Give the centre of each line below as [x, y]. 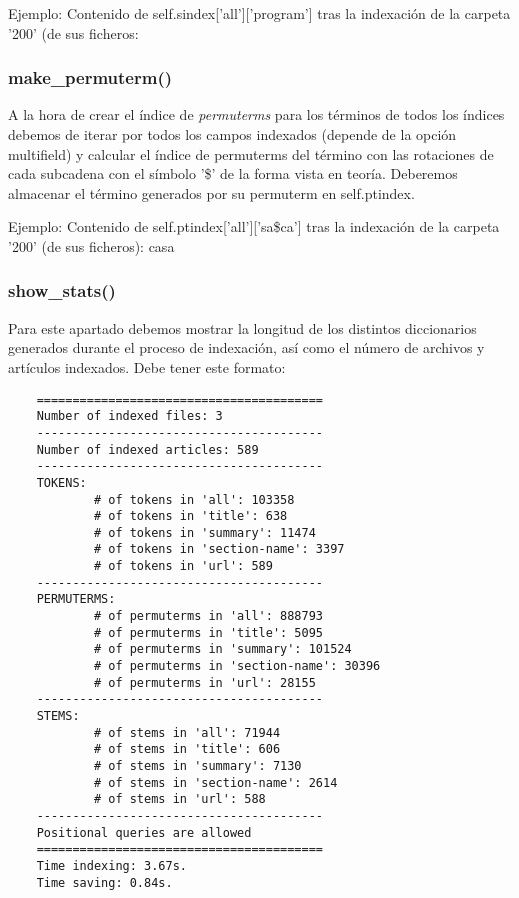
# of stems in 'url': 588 [179, 799]
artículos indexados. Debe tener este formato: [147, 366]
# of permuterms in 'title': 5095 [208, 632]
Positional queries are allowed [144, 832]
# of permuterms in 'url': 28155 [204, 682]
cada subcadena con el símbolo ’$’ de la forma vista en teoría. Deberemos [233, 173]
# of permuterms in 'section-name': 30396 [237, 666]
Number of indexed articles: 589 [147, 449]
